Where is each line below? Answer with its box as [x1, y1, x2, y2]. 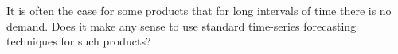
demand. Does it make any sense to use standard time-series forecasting [6, 17, 357, 34]
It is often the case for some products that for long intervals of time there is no [6, 2, 392, 18]
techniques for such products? [6, 33, 151, 49]
